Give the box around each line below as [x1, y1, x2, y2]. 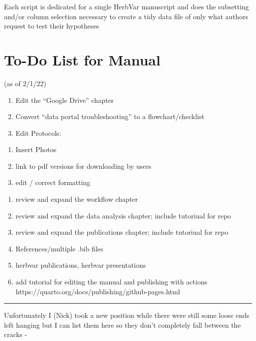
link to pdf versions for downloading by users [15, 160, 152, 171]
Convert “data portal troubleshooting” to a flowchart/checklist [15, 111, 205, 122]
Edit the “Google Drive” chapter [15, 94, 114, 105]
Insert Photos [15, 144, 57, 155]
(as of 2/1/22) [4, 78, 47, 88]
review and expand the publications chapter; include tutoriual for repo [15, 227, 228, 237]
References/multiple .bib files [15, 243, 103, 253]
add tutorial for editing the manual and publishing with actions [15, 277, 207, 287]
